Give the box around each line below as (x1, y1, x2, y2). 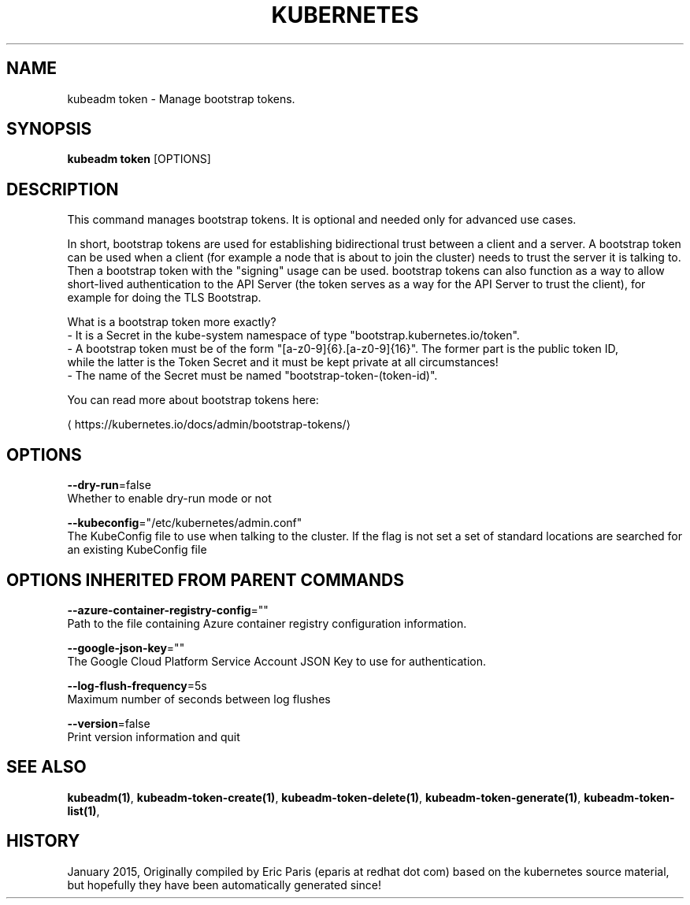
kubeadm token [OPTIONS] (67, 152, 211, 166)
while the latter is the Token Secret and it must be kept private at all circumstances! (67, 355, 499, 369)
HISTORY (6, 831, 80, 851)
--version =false (67, 716, 150, 730)
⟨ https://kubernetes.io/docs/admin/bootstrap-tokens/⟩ (67, 417, 351, 432)
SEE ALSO (6, 757, 87, 777)
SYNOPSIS (6, 119, 92, 139)
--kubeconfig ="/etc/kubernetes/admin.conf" (67, 516, 302, 530)
